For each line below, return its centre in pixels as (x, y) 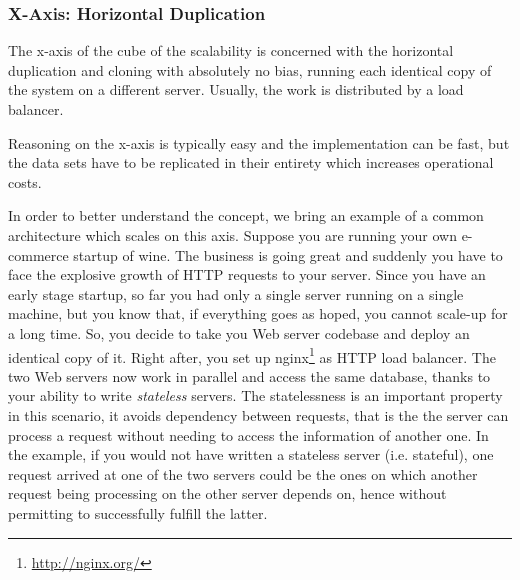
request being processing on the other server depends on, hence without (227, 493)
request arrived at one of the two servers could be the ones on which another (243, 473)
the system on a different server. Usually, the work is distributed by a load (236, 89)
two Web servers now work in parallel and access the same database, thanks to (249, 375)
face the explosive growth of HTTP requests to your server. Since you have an (247, 274)
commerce (38, 254)
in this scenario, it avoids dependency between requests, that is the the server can (258, 414)
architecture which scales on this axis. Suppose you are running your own (232, 234)
